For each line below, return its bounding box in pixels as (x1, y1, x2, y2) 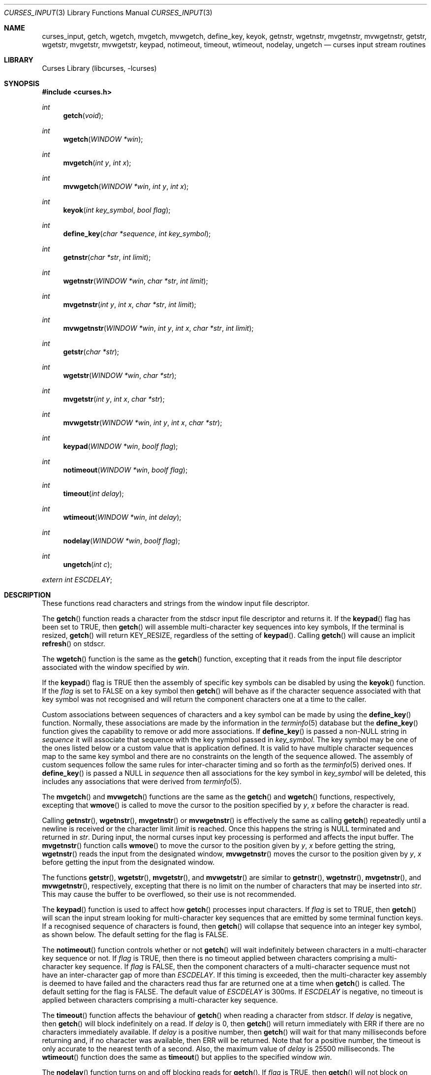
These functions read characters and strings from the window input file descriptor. (42, 599, 309, 607)
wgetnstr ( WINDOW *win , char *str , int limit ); (63, 277, 208, 285)
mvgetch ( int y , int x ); (63, 158, 131, 167)
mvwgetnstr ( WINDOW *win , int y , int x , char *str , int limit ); (63, 324, 254, 332)
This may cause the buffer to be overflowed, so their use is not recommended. (42, 890, 296, 898)
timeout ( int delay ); (63, 489, 124, 498)
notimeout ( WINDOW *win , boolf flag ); (63, 466, 188, 474)
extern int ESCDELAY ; (42, 575, 112, 584)
